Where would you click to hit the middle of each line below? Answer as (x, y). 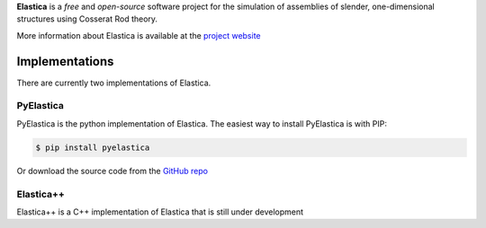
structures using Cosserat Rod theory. (87, 19)
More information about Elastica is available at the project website (139, 35)
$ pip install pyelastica (93, 147)
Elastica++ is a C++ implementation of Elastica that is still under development (160, 212)
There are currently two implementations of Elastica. (114, 83)
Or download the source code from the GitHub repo (112, 171)
